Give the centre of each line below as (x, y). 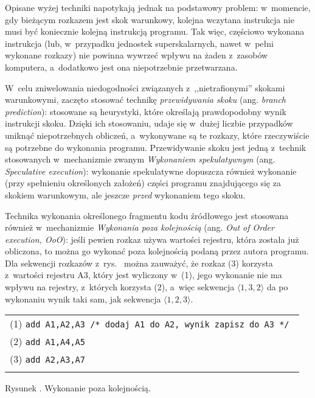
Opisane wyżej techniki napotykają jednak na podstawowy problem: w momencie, (158, 7)
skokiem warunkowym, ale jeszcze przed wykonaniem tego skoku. (125, 194)
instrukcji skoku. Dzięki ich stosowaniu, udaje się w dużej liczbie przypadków (149, 123)
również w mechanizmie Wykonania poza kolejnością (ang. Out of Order (140, 227)
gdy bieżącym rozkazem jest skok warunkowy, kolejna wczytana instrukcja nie (150, 19)
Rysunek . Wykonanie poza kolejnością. (78, 388)
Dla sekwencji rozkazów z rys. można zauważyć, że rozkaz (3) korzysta (139, 263)
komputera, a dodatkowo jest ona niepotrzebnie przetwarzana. (121, 67)
